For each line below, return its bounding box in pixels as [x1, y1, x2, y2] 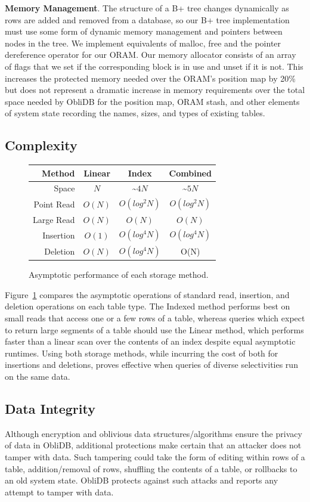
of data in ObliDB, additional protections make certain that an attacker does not [5, 439, 302, 451]
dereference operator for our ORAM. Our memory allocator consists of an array [5, 48, 296, 61]
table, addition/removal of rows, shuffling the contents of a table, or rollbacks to [5, 462, 297, 475]
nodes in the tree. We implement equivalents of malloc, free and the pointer [5, 36, 281, 49]
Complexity [5, 136, 77, 154]
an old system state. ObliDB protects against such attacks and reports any [5, 474, 278, 486]
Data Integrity [5, 399, 95, 417]
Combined [169, 166, 212, 179]
